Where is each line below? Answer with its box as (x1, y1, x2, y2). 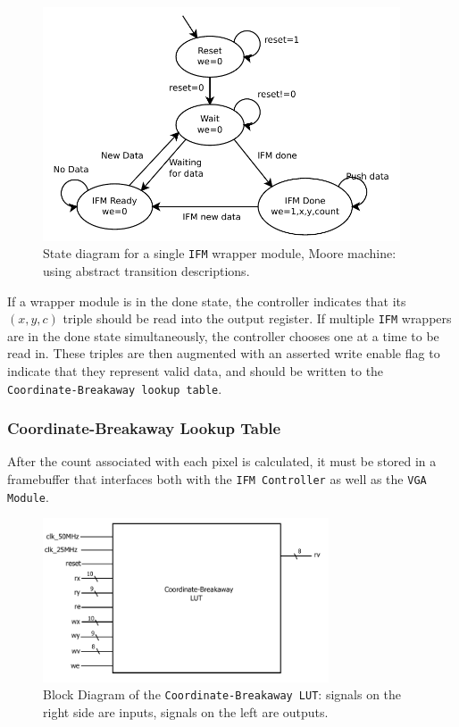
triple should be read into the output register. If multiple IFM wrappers (63, 309, 452, 328)
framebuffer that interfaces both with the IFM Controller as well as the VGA (7, 470, 427, 489)
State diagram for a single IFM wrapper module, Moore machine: (43, 244, 396, 263)
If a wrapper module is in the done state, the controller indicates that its (7, 291, 406, 310)
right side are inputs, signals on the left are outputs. (43, 702, 329, 721)
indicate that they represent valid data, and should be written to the (7, 361, 384, 380)
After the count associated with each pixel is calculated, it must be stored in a (7, 452, 437, 471)
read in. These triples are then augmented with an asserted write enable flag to (7, 344, 440, 363)
